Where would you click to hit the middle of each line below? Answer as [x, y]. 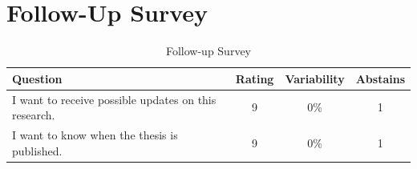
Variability [315, 78]
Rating [255, 78]
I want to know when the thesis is [95, 135]
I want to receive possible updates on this [114, 99]
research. [34, 115]
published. [37, 150]
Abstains [380, 78]
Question [37, 78]
